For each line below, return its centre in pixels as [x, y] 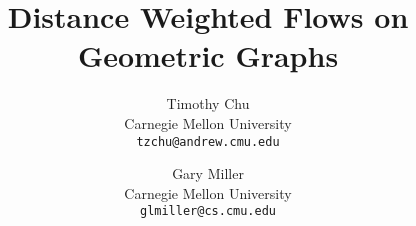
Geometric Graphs [208, 55]
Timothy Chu [208, 103]
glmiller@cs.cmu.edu [208, 211]
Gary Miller [208, 173]
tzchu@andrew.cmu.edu [208, 141]
